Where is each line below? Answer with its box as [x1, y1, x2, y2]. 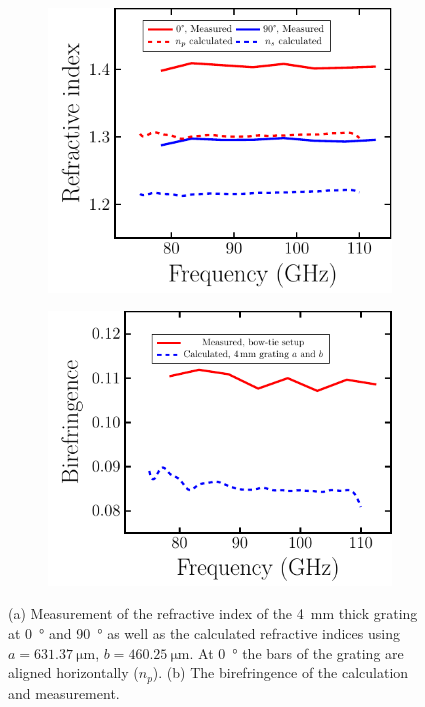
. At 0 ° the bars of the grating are [189, 642, 404, 663]
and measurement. [8, 682, 120, 703]
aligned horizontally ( [8, 662, 139, 683]
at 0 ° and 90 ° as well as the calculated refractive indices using [8, 622, 400, 643]
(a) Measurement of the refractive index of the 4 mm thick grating [8, 603, 418, 624]
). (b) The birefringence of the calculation [152, 662, 409, 683]
